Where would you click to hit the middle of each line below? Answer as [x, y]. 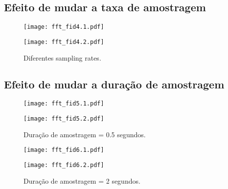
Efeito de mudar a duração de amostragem [114, 84]
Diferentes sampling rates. [62, 57]
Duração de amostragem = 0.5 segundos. [85, 134]
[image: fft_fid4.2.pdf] [64, 42]
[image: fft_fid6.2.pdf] [64, 165]
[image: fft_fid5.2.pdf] [64, 118]
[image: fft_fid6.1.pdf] [64, 150]
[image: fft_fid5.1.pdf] [64, 104]
